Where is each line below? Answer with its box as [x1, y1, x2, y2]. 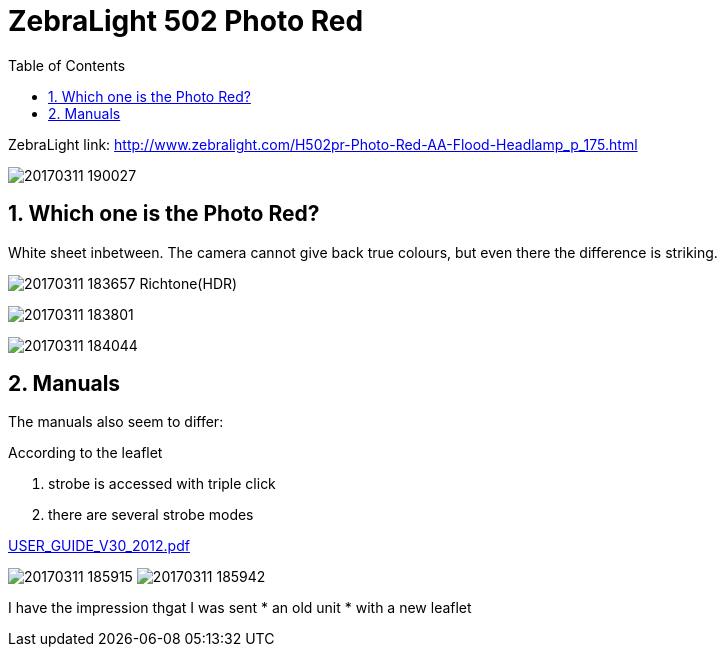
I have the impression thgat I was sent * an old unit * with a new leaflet [8, 599, 472, 617]
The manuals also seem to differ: [8, 413, 224, 431]
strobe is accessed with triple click [48, 475, 276, 493]
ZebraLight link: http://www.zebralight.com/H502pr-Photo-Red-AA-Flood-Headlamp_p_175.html [8, 135, 638, 153]
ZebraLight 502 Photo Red [8, 4, 364, 38]
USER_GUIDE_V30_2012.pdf [8, 537, 190, 555]
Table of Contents [8, 56, 126, 74]
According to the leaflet [8, 444, 163, 462]
